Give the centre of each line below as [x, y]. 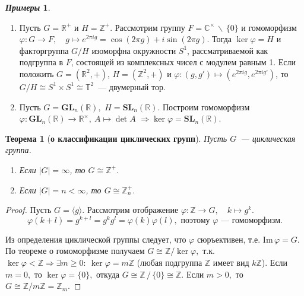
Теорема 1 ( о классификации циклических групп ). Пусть [116, 138]
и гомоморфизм [269, 27]
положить [37, 73]
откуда [108, 274]
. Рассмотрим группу [148, 27]
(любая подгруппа [170, 262]
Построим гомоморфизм [206, 106]
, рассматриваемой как [228, 50]
